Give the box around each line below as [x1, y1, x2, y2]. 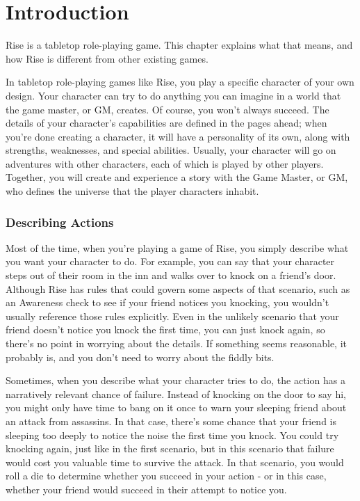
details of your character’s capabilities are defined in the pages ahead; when [6, 116, 327, 130]
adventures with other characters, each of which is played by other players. [6, 156, 324, 170]
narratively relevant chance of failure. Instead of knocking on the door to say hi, [6, 386, 346, 401]
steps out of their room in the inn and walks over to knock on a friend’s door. [6, 268, 336, 283]
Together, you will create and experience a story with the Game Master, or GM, [6, 170, 348, 184]
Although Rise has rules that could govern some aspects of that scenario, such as [6, 281, 350, 296]
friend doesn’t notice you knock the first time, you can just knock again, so [6, 322, 325, 337]
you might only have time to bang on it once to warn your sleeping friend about [6, 400, 347, 415]
